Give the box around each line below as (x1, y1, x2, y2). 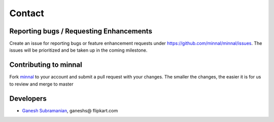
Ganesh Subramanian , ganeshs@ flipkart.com (22, 107, 118, 113)
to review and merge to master (9, 81, 74, 87)
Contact (9, 8, 44, 19)
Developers (9, 94, 47, 103)
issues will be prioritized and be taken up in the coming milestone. (9, 47, 148, 53)
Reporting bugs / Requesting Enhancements (9, 27, 152, 35)
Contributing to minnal (9, 61, 82, 69)
